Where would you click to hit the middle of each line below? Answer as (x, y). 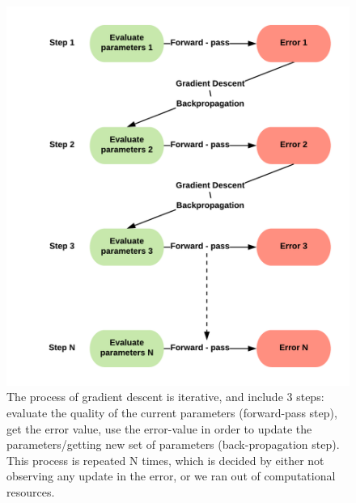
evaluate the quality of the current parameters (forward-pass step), (172, 413)
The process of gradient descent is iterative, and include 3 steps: (165, 397)
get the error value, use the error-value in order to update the (159, 428)
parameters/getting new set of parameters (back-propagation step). (173, 444)
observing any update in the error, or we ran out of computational (171, 476)
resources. (31, 492)
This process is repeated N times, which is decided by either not (165, 460)
